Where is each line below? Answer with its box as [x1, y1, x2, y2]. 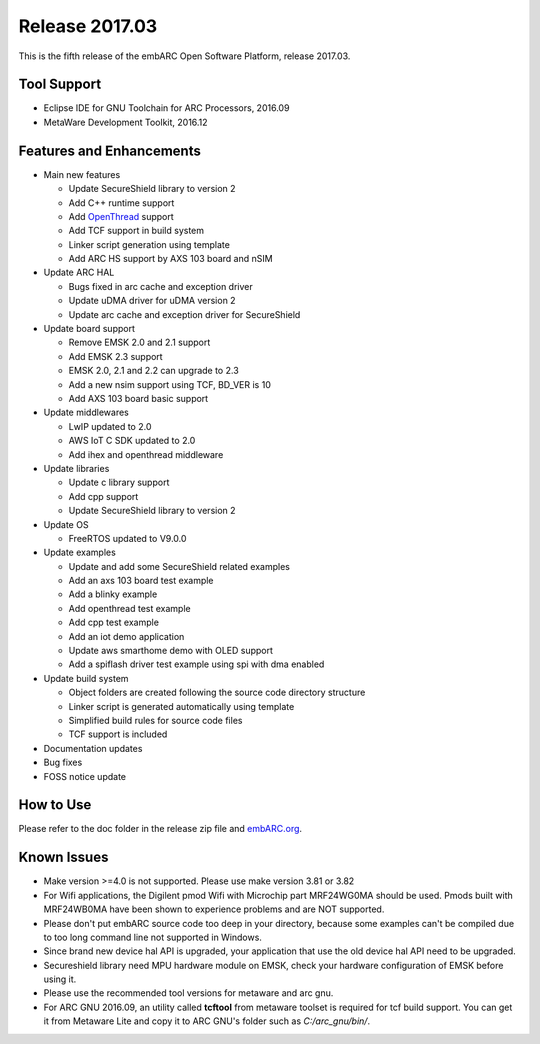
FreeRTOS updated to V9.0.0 [68, 532, 187, 544]
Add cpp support [68, 490, 139, 502]
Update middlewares [43, 406, 129, 419]
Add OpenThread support [68, 210, 174, 222]
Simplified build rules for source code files [68, 714, 243, 726]
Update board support [43, 323, 135, 335]
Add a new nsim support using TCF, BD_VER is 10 [68, 378, 272, 390]
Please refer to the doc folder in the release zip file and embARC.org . [18, 823, 303, 835]
